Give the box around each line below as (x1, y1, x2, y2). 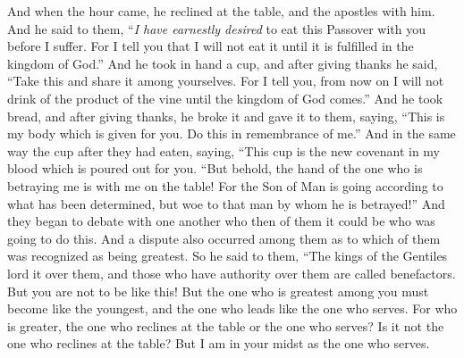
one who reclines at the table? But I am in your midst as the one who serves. (7, 334, 430, 353)
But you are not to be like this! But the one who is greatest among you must (7, 281, 429, 300)
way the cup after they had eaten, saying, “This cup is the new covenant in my (7, 141, 441, 160)
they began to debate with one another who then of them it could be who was (7, 212, 435, 230)
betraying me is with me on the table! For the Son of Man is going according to (7, 176, 443, 195)
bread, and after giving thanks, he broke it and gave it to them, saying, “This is (7, 106, 445, 125)
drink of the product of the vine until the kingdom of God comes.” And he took (7, 88, 443, 107)
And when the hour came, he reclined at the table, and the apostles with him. (7, 2, 435, 20)
